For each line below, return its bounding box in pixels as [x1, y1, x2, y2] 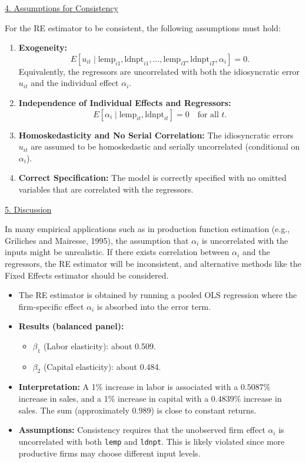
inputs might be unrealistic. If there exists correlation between [5, 246, 229, 258]
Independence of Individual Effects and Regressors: [18, 96, 231, 108]
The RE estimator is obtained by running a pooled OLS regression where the [18, 289, 297, 301]
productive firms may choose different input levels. [18, 447, 201, 459]
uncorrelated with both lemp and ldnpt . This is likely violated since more [18, 435, 285, 447]
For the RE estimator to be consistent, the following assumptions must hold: [5, 21, 281, 34]
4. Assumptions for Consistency [5, 2, 118, 14]
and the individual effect [31, 77, 119, 89]
